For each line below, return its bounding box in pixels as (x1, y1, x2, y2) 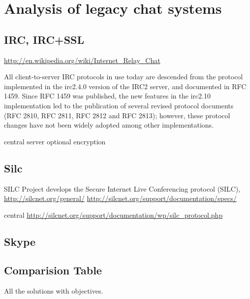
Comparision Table (4, 263, 102, 278)
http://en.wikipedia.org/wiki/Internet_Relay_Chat (4, 55, 160, 65)
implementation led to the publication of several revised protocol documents (4, 100, 234, 110)
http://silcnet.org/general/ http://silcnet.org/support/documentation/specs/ (4, 193, 237, 203)
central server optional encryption (4, 136, 106, 146)
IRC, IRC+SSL (4, 32, 85, 47)
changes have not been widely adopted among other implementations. (4, 120, 214, 130)
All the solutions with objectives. (4, 286, 103, 296)
